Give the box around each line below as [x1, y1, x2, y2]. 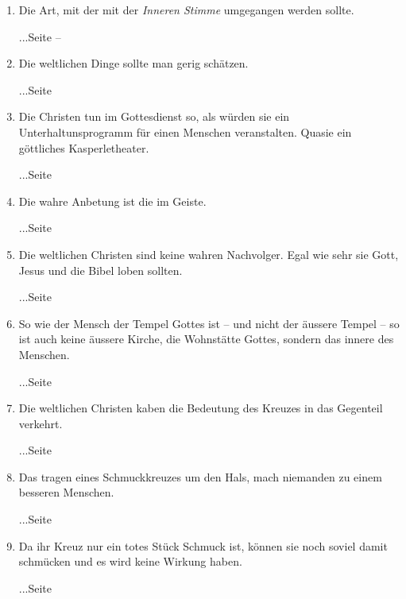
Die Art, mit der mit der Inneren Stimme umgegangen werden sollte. [18, 2, 354, 17]
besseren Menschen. [18, 484, 114, 500]
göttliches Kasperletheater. [18, 139, 149, 156]
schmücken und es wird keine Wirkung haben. [18, 553, 242, 570]
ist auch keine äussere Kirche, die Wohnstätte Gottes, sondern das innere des [18, 330, 394, 347]
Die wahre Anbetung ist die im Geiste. [18, 192, 207, 209]
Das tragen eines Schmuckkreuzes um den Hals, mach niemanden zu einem [18, 468, 382, 485]
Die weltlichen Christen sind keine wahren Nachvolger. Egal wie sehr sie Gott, [18, 245, 399, 262]
